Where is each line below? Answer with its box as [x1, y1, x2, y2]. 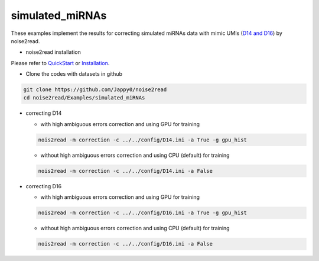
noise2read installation [25, 49, 81, 56]
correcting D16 [25, 182, 62, 189]
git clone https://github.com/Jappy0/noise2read [23, 86, 167, 93]
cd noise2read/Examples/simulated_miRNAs [23, 95, 145, 101]
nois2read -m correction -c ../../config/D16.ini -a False [38, 240, 213, 247]
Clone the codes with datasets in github [25, 70, 122, 78]
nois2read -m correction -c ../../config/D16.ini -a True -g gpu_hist [38, 210, 248, 216]
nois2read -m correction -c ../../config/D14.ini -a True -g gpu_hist [38, 136, 248, 143]
